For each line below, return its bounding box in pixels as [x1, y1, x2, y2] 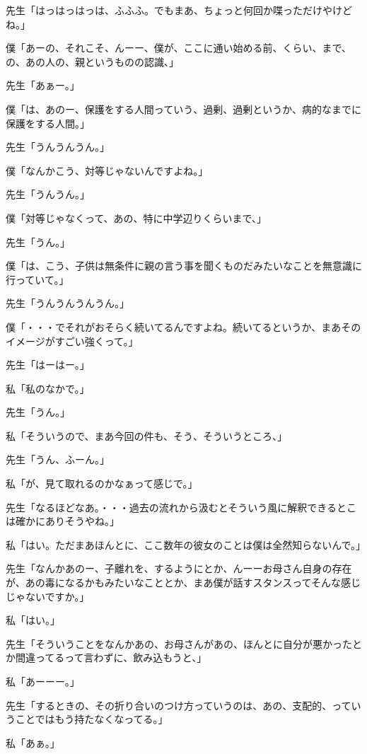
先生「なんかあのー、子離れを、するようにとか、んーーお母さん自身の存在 [6, 561, 352, 576]
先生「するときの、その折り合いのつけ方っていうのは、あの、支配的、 [6, 697, 332, 712]
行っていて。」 [6, 272, 69, 286]
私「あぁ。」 [6, 735, 60, 750]
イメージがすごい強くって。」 [6, 333, 139, 348]
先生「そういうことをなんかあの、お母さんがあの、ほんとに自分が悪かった [6, 636, 352, 651]
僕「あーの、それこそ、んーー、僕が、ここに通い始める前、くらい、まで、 [6, 40, 352, 55]
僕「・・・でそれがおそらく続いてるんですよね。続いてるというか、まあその [6, 319, 361, 334]
